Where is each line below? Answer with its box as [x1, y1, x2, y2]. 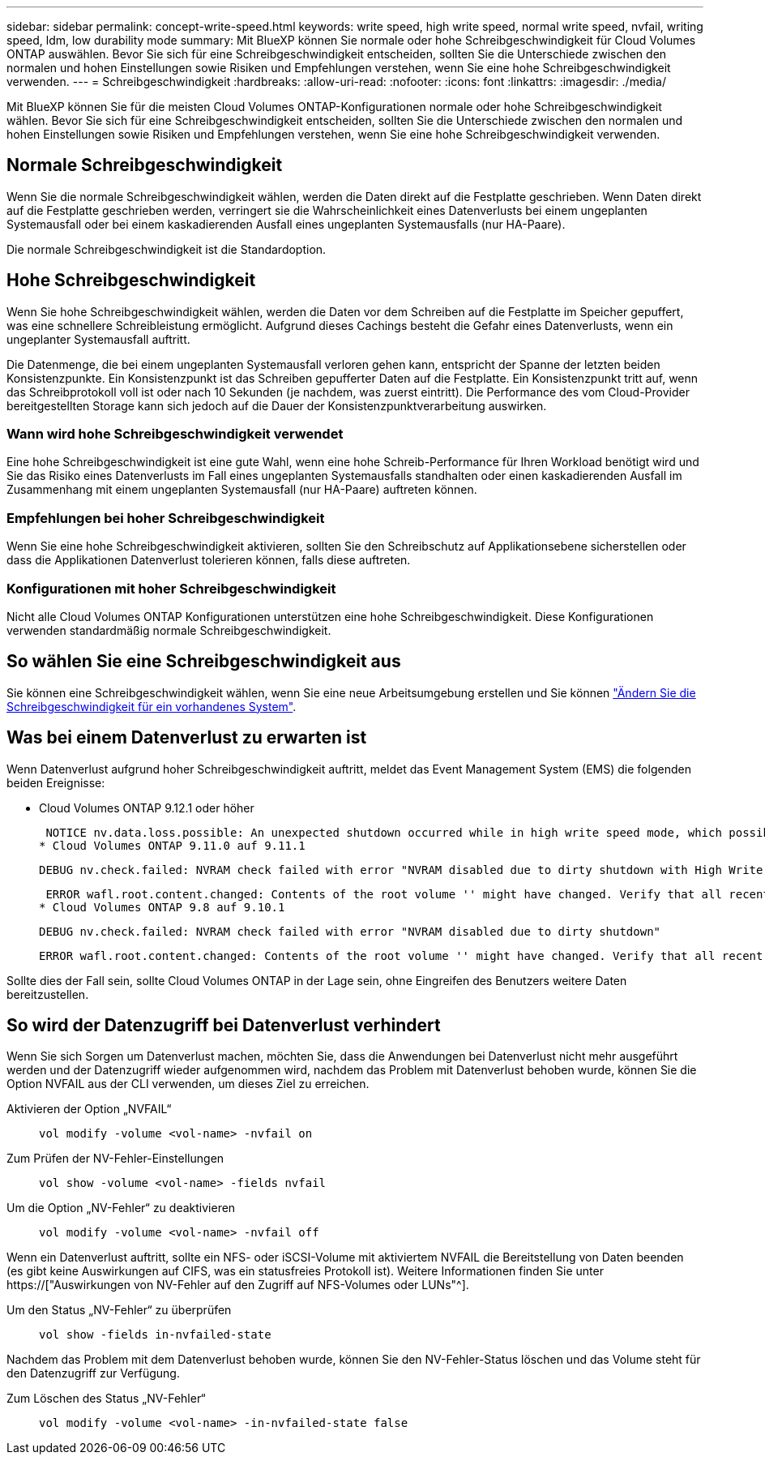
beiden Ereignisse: [6, 775, 105, 790]
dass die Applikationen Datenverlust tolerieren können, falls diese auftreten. [6, 553, 411, 568]
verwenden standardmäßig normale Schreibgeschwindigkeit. [6, 623, 331, 637]
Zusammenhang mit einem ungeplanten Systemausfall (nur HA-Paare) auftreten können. [6, 482, 477, 497]
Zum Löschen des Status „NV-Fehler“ [6, 1391, 206, 1406]
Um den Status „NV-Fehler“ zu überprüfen [6, 1303, 232, 1317]
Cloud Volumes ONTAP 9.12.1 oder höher [39, 800, 254, 815]
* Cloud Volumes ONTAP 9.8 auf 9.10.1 [39, 900, 285, 914]
